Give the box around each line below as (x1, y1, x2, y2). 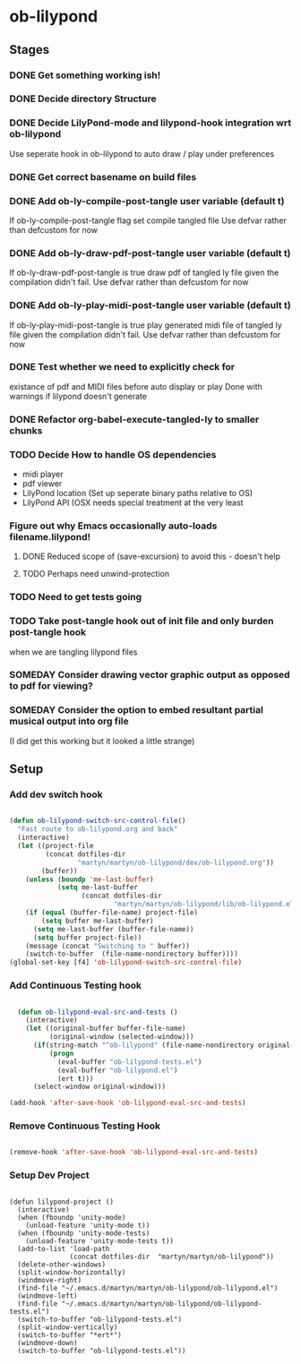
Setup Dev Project (9, 1169, 90, 1181)
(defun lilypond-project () (9, 1197, 115, 1206)
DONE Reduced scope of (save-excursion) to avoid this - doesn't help (21, 551, 280, 562)
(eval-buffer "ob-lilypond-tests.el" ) (56, 1057, 202, 1067)
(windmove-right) (17, 1275, 82, 1284)
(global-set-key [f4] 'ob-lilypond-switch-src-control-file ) (9, 958, 243, 967)
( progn (48, 1049, 74, 1058)
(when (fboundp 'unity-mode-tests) (17, 1229, 150, 1238)
